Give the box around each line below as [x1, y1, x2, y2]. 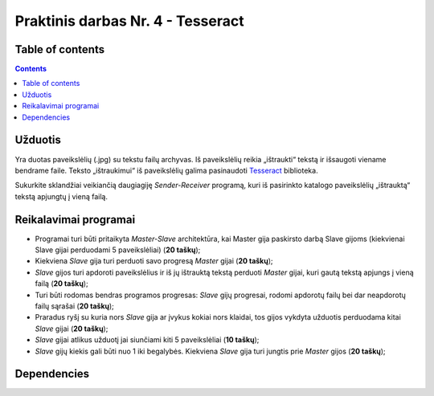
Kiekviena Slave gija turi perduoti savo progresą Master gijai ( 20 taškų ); [35, 256, 273, 266]
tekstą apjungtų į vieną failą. [14, 191, 108, 201]
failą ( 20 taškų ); [35, 279, 88, 288]
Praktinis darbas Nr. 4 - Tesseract [14, 12, 244, 30]
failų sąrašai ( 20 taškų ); [35, 301, 114, 311]
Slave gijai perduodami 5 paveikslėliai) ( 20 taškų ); [35, 245, 201, 255]
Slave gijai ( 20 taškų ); [35, 324, 108, 333]
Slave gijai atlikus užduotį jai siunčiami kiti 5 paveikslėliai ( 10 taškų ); [35, 335, 260, 345]
